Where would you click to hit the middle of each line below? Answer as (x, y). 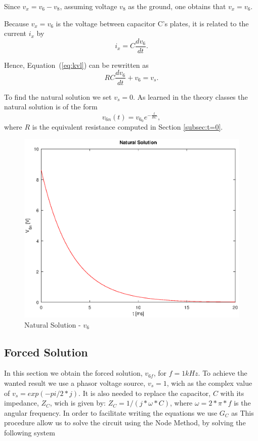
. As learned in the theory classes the (190, 96)
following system (30, 432)
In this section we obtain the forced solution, (73, 373)
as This (243, 412)
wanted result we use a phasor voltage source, (75, 383)
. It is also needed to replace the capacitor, (145, 393)
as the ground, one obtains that (177, 6)
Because (16, 23)
